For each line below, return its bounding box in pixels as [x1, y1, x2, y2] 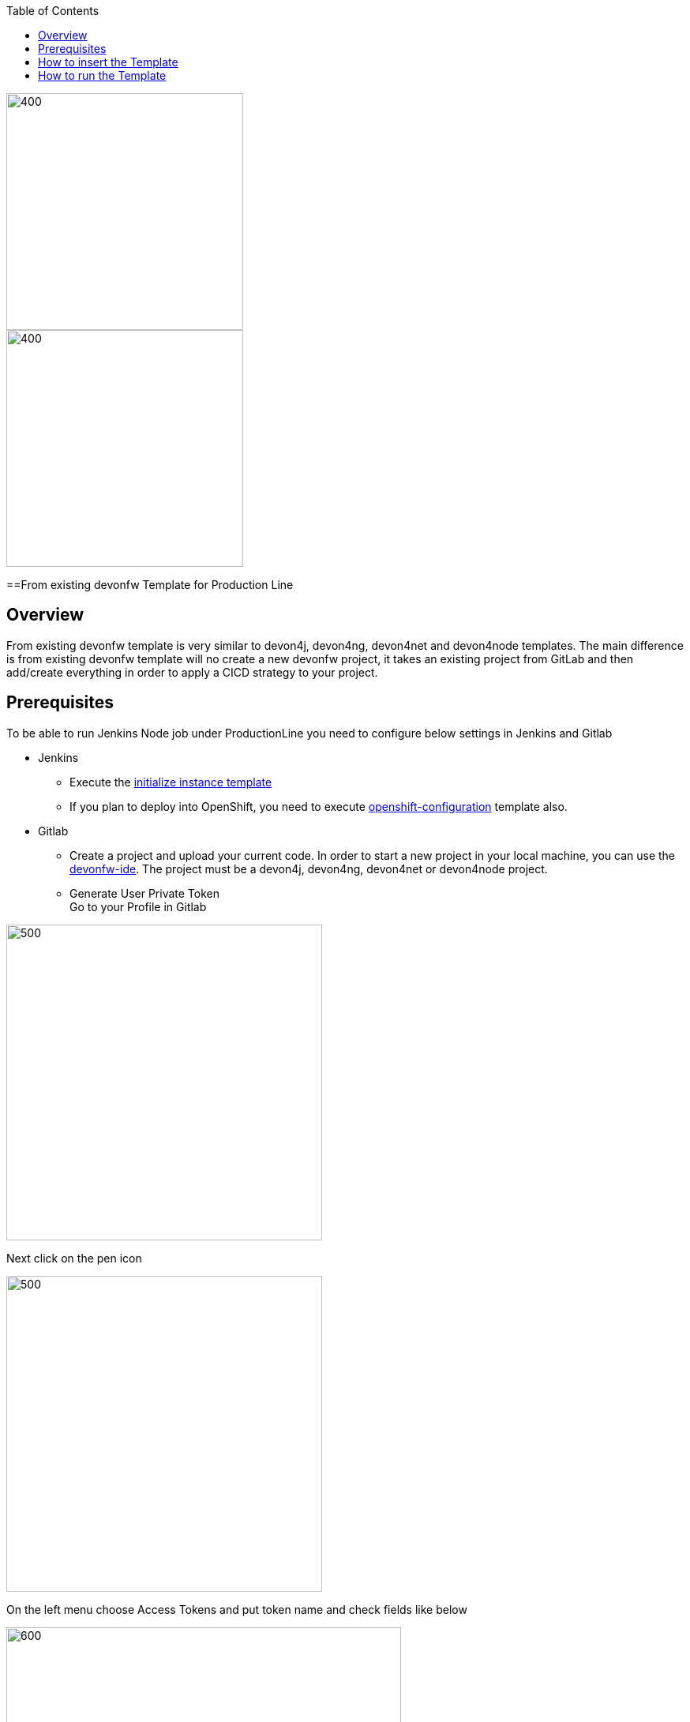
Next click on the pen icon [6, 1251, 142, 1265]
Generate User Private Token [69, 886, 219, 900]
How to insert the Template [38, 55, 178, 69]
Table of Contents [6, 4, 99, 17]
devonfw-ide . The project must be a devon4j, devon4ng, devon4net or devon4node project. [69, 861, 548, 876]
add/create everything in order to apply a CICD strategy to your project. [6, 665, 378, 679]
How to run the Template [38, 69, 167, 82]
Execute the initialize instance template [69, 775, 272, 789]
